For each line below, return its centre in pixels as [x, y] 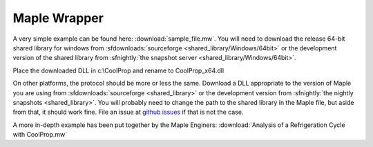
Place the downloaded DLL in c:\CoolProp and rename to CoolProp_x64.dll [118, 70]
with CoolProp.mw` [40, 135]
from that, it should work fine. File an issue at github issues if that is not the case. [128, 112]
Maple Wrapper [58, 18]
